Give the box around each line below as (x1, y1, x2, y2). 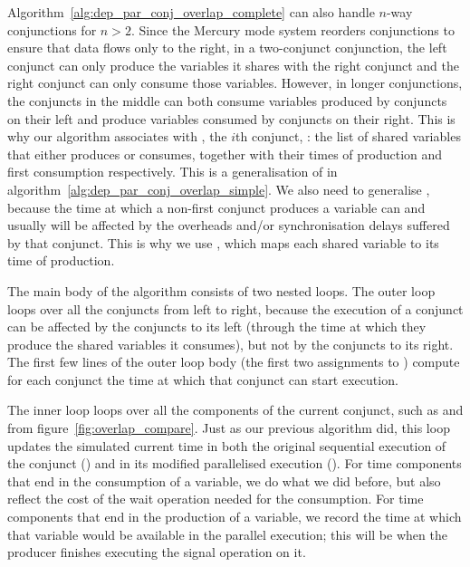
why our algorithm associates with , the (7, 127, 227, 146)
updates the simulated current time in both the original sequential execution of (7, 436, 446, 455)
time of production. (7, 251, 115, 270)
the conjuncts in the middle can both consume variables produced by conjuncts (7, 91, 447, 110)
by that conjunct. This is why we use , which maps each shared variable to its (7, 233, 439, 252)
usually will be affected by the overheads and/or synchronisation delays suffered (7, 216, 450, 235)
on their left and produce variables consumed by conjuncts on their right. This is (7, 109, 456, 128)
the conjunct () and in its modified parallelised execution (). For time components (7, 454, 462, 473)
